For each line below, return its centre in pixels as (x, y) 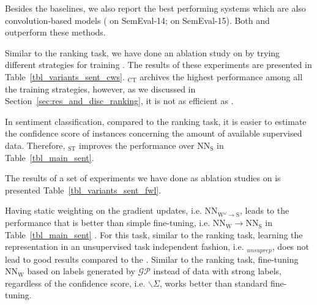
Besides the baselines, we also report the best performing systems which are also (155, 8)
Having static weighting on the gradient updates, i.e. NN (111, 210)
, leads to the (265, 210)
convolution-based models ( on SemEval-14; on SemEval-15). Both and (137, 20)
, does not (291, 247)
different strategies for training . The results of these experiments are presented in (158, 65)
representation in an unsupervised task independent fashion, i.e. (125, 247)
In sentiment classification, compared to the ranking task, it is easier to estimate (156, 121)
